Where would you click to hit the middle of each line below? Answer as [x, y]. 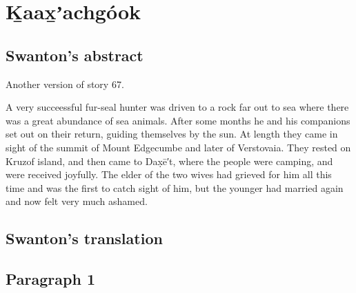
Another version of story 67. [65, 84]
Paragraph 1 [50, 279]
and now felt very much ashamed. [77, 201]
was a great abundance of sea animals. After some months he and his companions [178, 120]
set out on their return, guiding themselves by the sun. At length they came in [172, 134]
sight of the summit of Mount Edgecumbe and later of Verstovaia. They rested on [178, 147]
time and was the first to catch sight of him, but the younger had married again [175, 187]
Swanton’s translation [84, 238]
